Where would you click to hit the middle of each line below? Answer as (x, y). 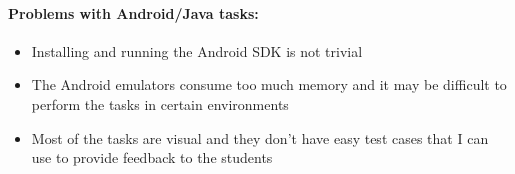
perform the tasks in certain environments (160, 103)
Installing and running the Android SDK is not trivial (197, 50)
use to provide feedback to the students (152, 157)
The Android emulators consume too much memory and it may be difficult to (269, 84)
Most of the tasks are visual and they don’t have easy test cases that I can (260, 137)
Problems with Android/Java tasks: (133, 12)
